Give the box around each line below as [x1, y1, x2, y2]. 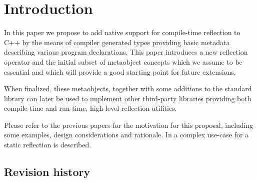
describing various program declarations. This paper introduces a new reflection [4, 47, 248, 57]
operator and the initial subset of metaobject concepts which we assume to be [4, 56, 242, 67]
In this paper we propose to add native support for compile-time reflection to [4, 27, 240, 38]
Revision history [4, 164, 90, 179]
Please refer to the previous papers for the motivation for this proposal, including [4, 119, 253, 130]
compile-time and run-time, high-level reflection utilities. [4, 103, 177, 113]
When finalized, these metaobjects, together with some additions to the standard [4, 83, 252, 94]
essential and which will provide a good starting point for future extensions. [4, 66, 236, 77]
